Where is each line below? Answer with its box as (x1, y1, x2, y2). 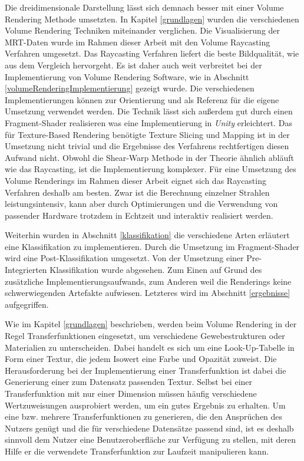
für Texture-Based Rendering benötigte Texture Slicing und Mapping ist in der (5, 128, 290, 140)
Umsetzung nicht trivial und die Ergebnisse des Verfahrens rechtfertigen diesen (5, 140, 289, 152)
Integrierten (5, 264, 47, 276)
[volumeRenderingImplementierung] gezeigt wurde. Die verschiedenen (5, 82, 255, 94)
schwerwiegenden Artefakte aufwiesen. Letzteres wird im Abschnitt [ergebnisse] (5, 287, 290, 299)
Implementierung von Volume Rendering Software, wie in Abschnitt (5, 70, 249, 83)
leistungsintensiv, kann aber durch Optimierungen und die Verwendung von (5, 197, 278, 210)
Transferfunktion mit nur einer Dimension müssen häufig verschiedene (5, 387, 257, 399)
